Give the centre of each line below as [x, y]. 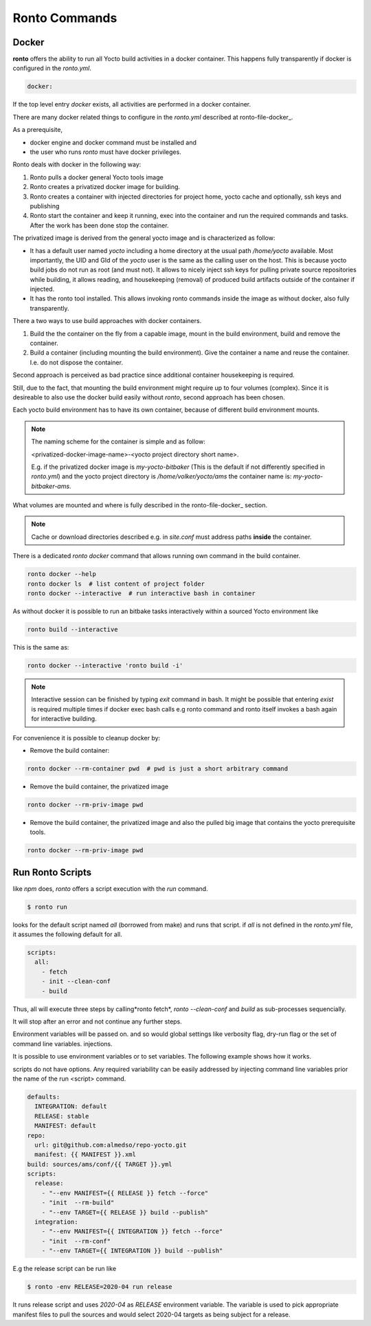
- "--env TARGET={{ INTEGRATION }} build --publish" [132, 1251]
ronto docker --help [61, 574]
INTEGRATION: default [71, 1106]
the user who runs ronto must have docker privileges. [105, 152]
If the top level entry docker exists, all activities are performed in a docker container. [132, 104]
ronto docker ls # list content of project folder [116, 584]
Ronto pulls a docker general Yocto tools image [97, 177]
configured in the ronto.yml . [52, 68]
